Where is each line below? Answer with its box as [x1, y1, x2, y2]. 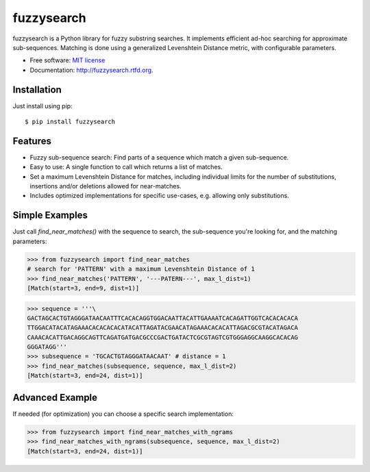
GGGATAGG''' [27, 343, 68, 351]
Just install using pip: [12, 101, 73, 110]
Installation [12, 84, 62, 95]
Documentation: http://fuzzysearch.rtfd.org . [29, 66, 153, 74]
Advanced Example [12, 391, 98, 403]
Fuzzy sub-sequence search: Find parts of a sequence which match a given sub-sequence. [29, 153, 289, 161]
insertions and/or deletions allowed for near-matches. [29, 182, 182, 190]
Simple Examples [12, 210, 88, 221]
